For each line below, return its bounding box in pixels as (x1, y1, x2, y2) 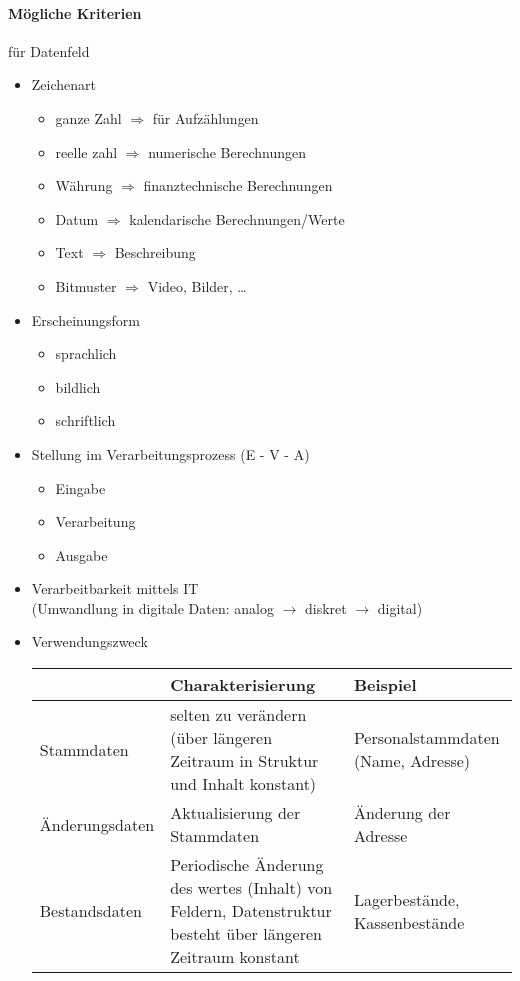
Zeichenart (31, 74, 97, 95)
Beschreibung (114, 242, 196, 263)
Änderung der (353, 801, 451, 825)
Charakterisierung (170, 673, 316, 697)
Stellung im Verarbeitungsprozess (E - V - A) (31, 443, 310, 464)
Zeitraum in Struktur (170, 749, 319, 773)
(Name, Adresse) (353, 749, 471, 773)
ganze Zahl (55, 107, 122, 128)
